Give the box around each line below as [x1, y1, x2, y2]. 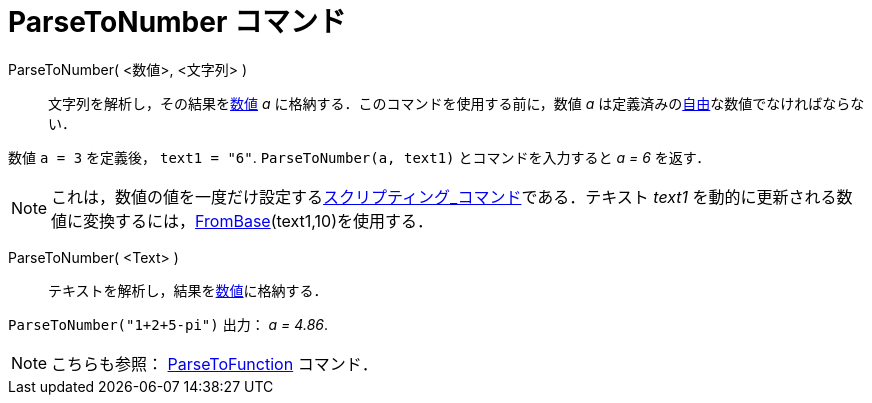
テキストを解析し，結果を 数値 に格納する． [48, 281, 328, 299]
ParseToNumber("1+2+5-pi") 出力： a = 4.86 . [8, 315, 328, 333]
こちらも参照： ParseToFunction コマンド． [51, 353, 378, 374]
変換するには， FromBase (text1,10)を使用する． [83, 210, 433, 231]
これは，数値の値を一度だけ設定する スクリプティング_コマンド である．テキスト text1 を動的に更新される [51, 186, 837, 207]
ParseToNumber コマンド [8, 5, 346, 39]
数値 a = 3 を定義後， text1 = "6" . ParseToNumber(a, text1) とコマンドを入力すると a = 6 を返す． [8, 148, 711, 166]
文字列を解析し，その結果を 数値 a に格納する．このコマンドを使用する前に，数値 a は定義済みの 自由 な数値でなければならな [48, 94, 865, 112]
